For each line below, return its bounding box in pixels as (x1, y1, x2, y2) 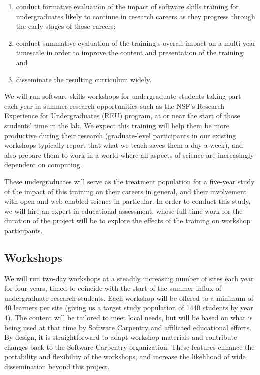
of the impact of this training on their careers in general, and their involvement (4, 186, 247, 196)
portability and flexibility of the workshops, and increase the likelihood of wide (4, 351, 246, 362)
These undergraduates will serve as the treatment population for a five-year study (4, 176, 255, 186)
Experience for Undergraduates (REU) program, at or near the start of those (4, 110, 240, 121)
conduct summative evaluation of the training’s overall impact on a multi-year (16, 37, 256, 48)
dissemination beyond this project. (4, 361, 110, 372)
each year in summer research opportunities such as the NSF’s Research (4, 100, 225, 111)
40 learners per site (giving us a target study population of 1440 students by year (4, 302, 253, 313)
